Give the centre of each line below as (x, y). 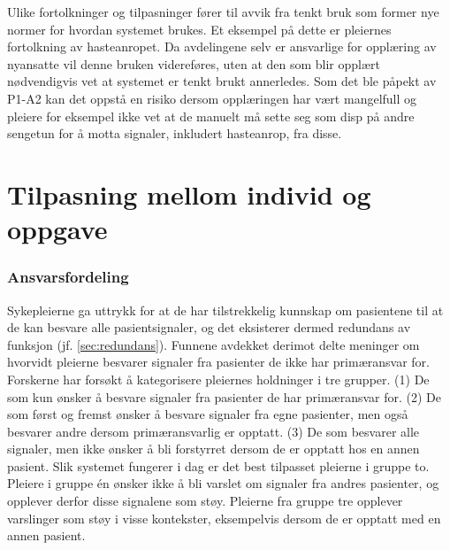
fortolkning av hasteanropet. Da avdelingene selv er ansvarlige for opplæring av (222, 46)
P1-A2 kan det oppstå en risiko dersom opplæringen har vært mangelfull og (212, 98)
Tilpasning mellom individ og (189, 194)
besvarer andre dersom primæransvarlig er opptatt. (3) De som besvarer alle (214, 431)
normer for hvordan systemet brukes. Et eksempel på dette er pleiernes (199, 29)
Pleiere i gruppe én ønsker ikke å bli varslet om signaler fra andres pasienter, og (223, 483)
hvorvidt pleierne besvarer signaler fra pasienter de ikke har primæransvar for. (218, 362)
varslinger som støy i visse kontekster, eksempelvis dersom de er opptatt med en (224, 518)
